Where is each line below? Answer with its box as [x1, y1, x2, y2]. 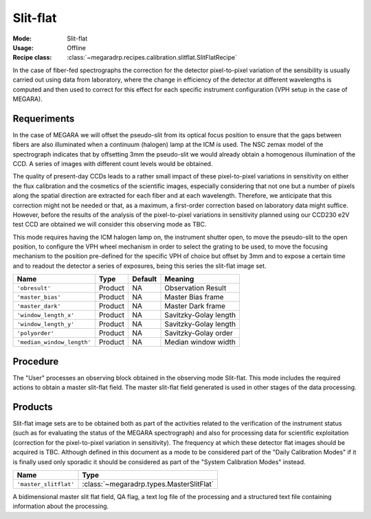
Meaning [164, 275, 194, 284]
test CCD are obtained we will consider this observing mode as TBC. [12, 220, 207, 229]
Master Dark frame [164, 301, 226, 311]
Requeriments [12, 113, 75, 124]
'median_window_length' [16, 338, 91, 346]
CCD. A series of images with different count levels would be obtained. [12, 159, 213, 168]
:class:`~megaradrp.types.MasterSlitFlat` [82, 479, 214, 489]
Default [132, 275, 157, 284]
